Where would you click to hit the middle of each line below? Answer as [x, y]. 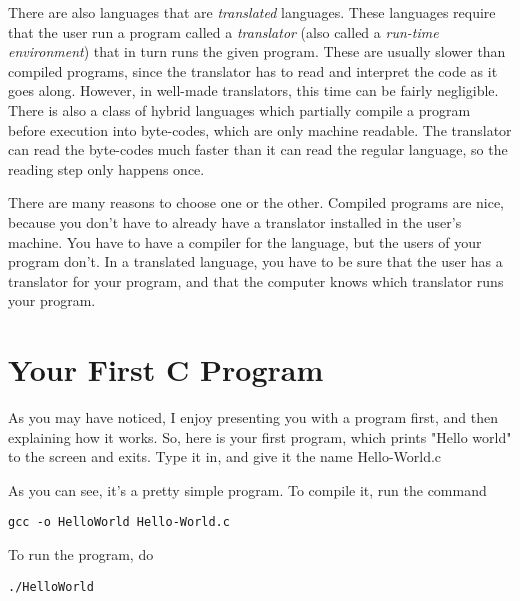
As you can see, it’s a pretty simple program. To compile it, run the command [247, 489]
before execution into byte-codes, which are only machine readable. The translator [260, 129]
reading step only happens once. [106, 168]
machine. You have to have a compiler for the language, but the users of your [245, 241]
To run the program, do [81, 554]
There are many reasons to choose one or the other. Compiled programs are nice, [256, 202]
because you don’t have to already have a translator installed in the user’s [235, 221]
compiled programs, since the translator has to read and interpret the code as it [253, 70]
